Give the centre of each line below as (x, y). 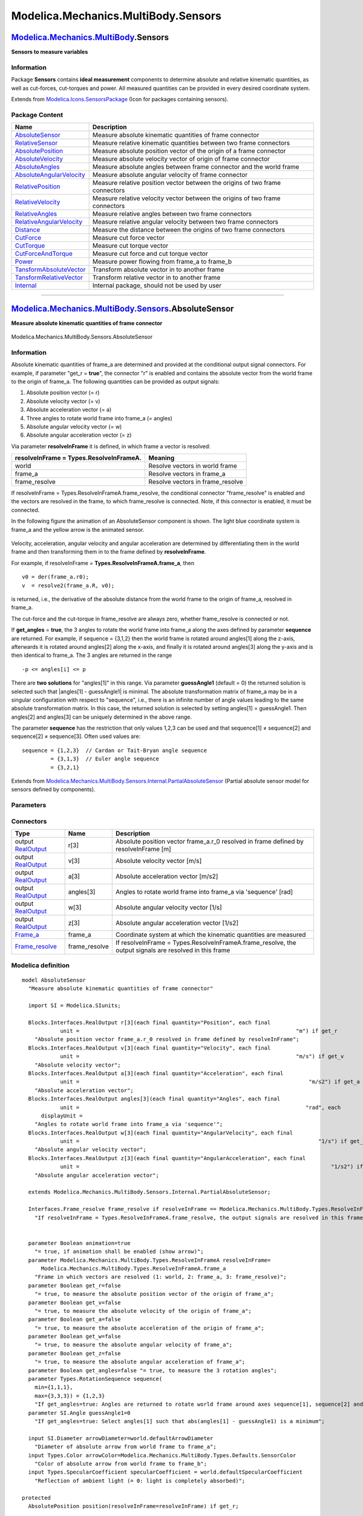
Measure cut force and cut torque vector (150, 253)
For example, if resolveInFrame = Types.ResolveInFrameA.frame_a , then (103, 563)
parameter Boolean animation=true (79, 1243)
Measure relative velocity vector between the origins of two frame (186, 198)
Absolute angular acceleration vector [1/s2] (177, 923)
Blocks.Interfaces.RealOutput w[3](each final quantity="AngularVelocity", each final (161, 1133)
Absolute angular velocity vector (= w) (74, 426)
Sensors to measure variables (50, 52)
